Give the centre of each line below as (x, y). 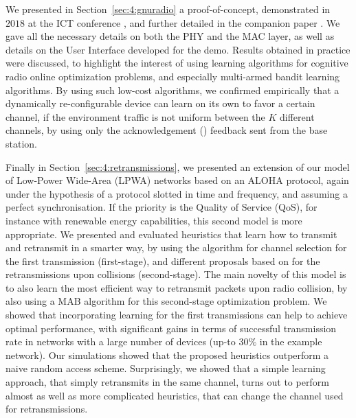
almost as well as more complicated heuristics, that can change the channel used (175, 395)
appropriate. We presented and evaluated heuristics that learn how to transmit (171, 234)
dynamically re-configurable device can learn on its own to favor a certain (160, 103)
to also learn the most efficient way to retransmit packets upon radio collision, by (177, 287)
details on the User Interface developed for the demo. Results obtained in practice (178, 49)
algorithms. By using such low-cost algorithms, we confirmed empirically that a (173, 90)
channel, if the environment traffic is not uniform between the (135, 116)
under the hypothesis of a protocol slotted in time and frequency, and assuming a (177, 193)
